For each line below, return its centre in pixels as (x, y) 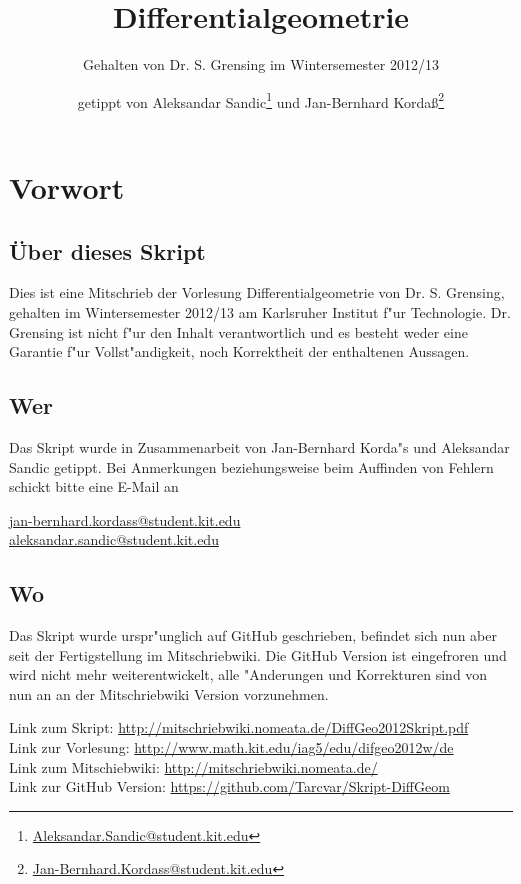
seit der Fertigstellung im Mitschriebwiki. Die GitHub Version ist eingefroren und (258, 654)
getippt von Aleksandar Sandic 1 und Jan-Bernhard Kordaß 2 (261, 100)
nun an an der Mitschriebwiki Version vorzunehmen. (169, 693)
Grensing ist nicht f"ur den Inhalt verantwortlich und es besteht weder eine (238, 331)
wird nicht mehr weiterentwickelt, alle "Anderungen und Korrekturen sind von (248, 674)
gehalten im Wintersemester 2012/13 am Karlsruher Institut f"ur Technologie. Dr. (260, 311)
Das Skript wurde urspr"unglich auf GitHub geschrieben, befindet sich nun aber (253, 635)
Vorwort (67, 186)
